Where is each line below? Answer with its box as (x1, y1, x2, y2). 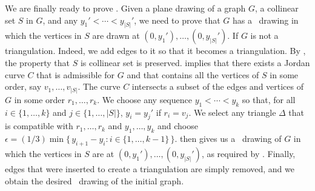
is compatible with (5, 119, 73, 132)
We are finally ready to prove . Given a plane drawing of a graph (5, 2, 246, 14)
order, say (5, 80, 42, 93)
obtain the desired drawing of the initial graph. (5, 174, 184, 187)
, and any (42, 13, 78, 26)
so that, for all (242, 93, 296, 106)
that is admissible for (36, 68, 115, 81)
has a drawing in (232, 13, 299, 26)
